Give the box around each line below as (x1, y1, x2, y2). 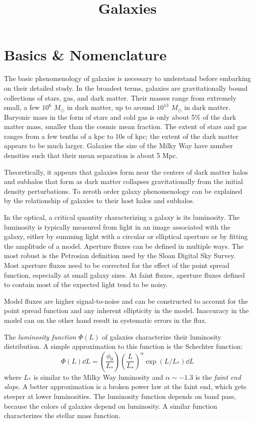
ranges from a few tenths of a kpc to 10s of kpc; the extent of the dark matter (4, 131, 239, 141)
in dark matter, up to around (67, 102, 155, 112)
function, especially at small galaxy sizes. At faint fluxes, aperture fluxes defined (4, 269, 245, 280)
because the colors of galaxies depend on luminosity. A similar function (4, 400, 217, 411)
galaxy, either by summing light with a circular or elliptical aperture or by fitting (4, 231, 248, 241)
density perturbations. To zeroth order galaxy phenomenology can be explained (4, 185, 243, 196)
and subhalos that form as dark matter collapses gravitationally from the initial (4, 176, 243, 186)
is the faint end (195, 371, 241, 382)
